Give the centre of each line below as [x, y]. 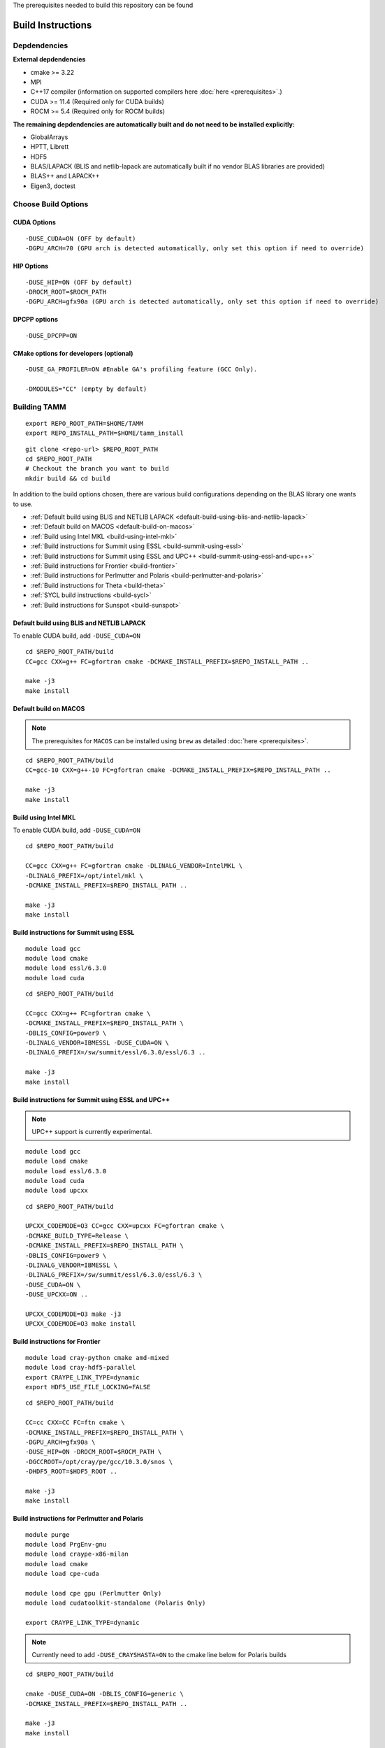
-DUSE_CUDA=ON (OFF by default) [81, 238]
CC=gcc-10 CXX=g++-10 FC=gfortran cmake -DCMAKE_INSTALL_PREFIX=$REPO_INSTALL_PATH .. [178, 770]
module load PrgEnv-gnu [66, 1545]
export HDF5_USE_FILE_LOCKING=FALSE [88, 1387]
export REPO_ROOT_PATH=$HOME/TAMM [84, 423]
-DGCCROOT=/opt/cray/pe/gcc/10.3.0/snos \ [99, 1462]
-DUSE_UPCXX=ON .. [57, 1295]
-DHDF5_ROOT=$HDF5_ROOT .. [72, 1471]
